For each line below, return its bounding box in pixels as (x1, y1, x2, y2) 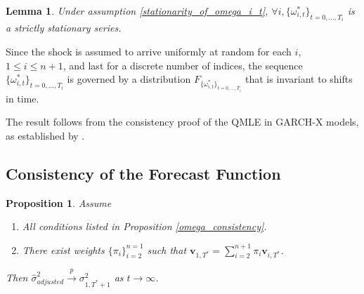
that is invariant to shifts (245, 72, 353, 86)
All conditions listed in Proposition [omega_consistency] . (22, 219, 267, 234)
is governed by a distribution (67, 72, 191, 86)
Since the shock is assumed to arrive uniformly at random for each (6, 44, 292, 59)
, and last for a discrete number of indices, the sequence (63, 58, 303, 72)
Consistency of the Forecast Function (6, 162, 281, 184)
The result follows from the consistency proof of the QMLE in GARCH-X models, (6, 114, 359, 129)
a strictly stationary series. (6, 20, 122, 35)
